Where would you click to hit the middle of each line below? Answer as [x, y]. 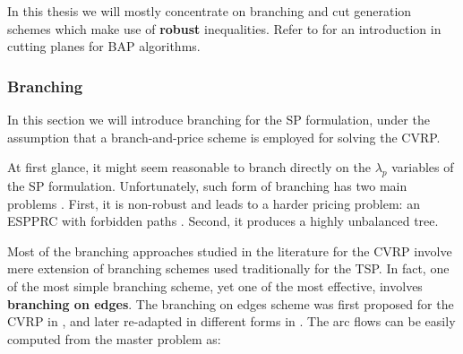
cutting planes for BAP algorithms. [104, 46]
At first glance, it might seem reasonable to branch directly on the [189, 167]
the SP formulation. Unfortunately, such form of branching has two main [207, 185]
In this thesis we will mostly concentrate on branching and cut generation [210, 11]
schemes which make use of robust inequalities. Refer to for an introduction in [224, 28]
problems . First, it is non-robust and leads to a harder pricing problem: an [214, 203]
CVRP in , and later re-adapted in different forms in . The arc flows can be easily [231, 321]
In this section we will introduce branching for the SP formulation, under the [219, 119]
